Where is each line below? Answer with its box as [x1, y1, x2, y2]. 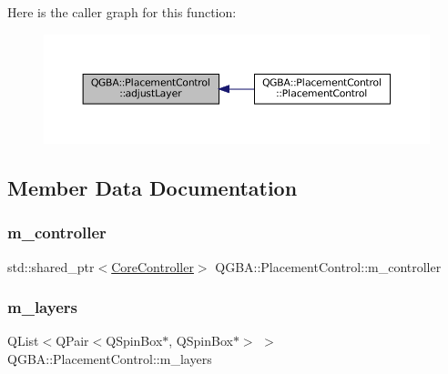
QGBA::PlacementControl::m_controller [215, 257, 442, 276]
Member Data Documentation [7, 173, 298, 201]
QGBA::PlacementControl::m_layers [7, 349, 212, 368]
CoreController [111, 257, 194, 276]
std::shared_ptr [7, 257, 95, 276]
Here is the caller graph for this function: [7, 3, 237, 21]
